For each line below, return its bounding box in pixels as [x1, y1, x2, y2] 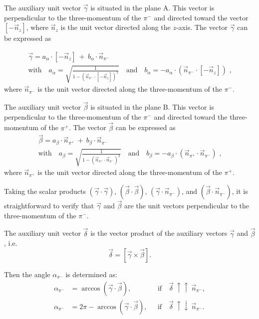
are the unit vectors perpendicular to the [124, 200, 250, 211]
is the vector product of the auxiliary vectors [90, 228, 228, 238]
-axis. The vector [176, 22, 228, 32]
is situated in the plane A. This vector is [90, 2, 215, 12]
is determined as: [65, 269, 117, 279]
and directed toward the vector [154, 12, 249, 22]
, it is [232, 186, 248, 196]
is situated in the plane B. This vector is [90, 102, 214, 112]
